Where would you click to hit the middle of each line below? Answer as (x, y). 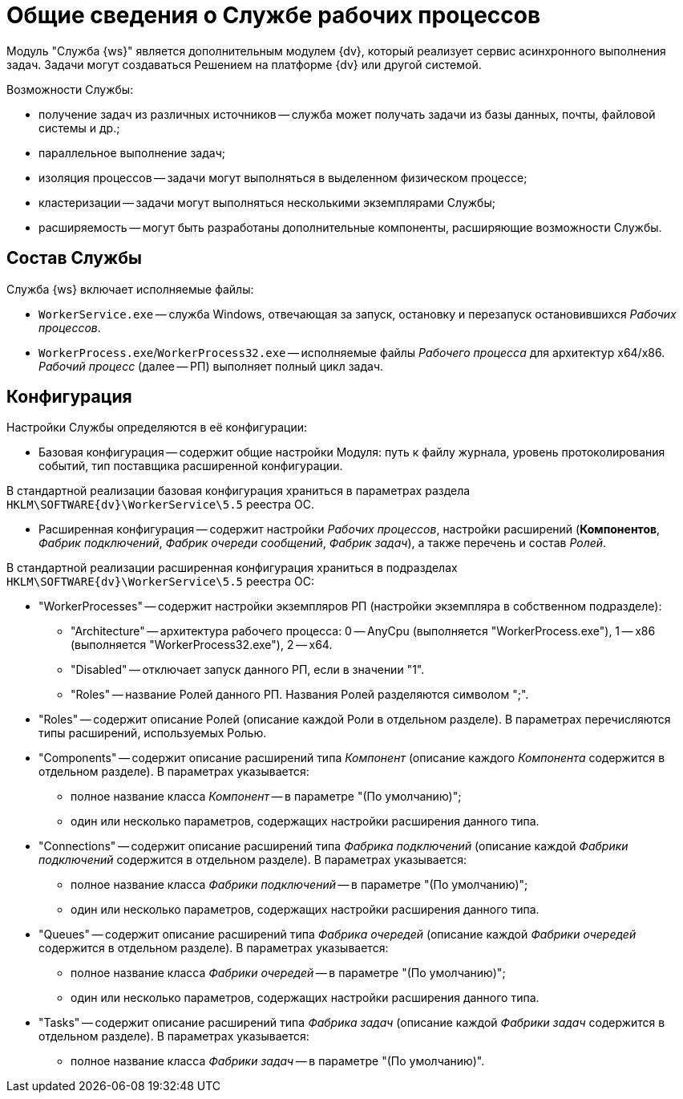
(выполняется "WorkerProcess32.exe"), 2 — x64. (202, 645)
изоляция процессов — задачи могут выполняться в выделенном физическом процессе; (283, 177)
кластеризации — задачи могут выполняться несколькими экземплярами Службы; (267, 202)
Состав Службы (74, 258)
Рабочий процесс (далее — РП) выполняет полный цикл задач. (211, 366)
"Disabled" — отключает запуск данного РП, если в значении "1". (248, 670)
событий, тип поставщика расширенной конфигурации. (191, 466)
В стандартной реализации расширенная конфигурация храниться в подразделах (232, 568)
